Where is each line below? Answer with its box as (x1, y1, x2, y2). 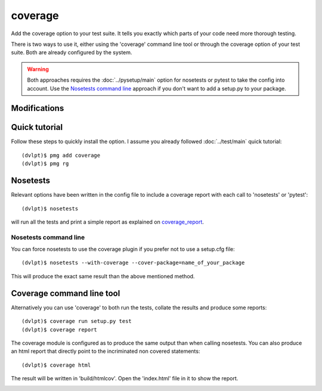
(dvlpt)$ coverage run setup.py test (21, 318, 132, 325)
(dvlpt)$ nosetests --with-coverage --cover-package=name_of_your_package (21, 259, 245, 266)
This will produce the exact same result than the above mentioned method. (11, 272, 195, 280)
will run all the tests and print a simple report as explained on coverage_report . (11, 218, 204, 225)
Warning (27, 66, 49, 73)
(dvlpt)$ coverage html (21, 361, 91, 368)
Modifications (11, 103, 64, 113)
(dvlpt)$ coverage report (21, 326, 98, 333)
